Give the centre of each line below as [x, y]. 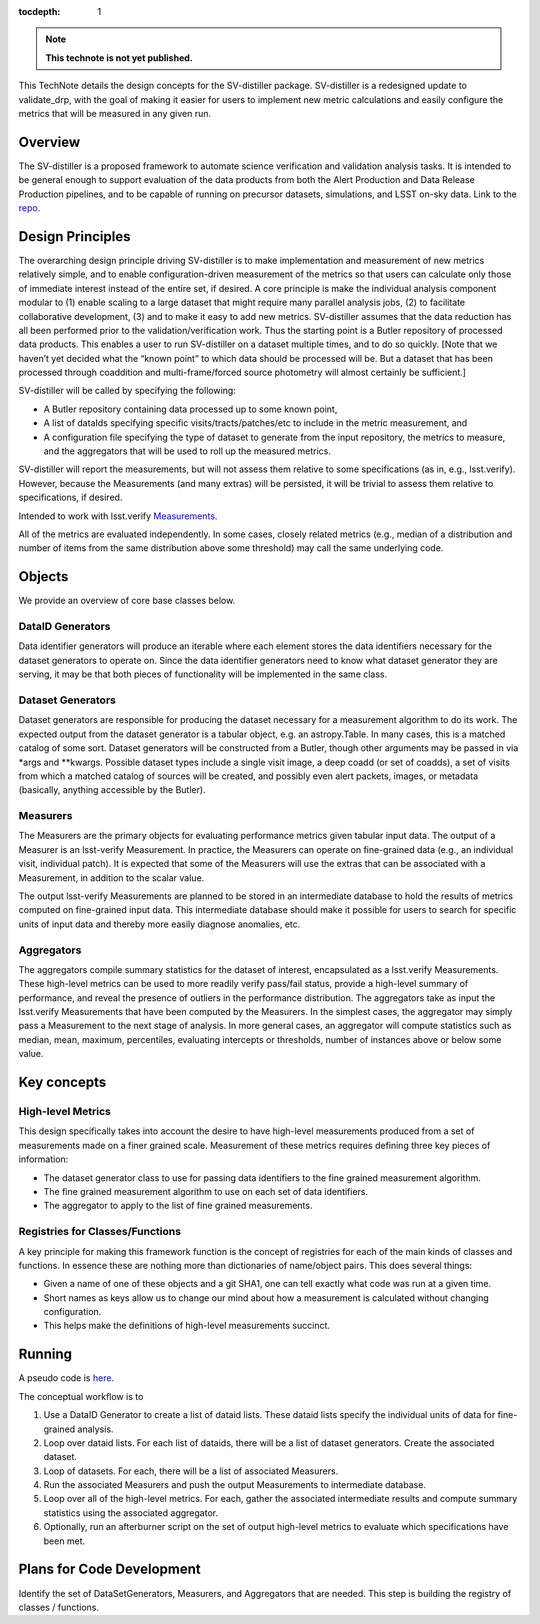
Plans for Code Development [110, 1569]
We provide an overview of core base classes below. [127, 601]
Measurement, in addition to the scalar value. [111, 877]
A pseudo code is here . [66, 1378]
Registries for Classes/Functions [100, 1232]
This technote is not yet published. [119, 57]
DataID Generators [64, 627]
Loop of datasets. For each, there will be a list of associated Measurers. [191, 1471]
